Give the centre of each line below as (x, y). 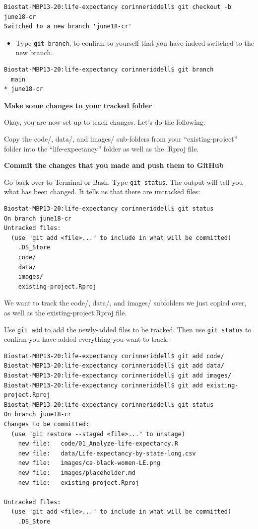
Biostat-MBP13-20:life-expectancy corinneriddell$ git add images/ (118, 376)
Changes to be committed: (47, 424)
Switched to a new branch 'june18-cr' (68, 27)
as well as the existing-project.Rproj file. (65, 312)
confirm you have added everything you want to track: (87, 339)
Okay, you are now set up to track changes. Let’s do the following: (105, 122)
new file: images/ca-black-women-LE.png (89, 463)
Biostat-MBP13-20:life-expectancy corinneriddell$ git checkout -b (118, 7)
